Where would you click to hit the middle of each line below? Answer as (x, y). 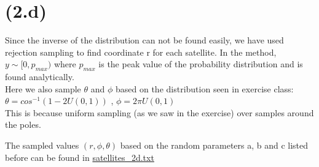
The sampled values (42, 145)
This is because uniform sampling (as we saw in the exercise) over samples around (159, 112)
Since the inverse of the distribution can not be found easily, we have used (144, 40)
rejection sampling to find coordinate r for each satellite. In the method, (141, 52)
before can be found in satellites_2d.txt (80, 157)
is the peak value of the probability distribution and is (201, 64)
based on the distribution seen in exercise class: (204, 88)
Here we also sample (43, 88)
